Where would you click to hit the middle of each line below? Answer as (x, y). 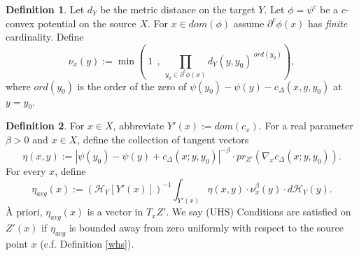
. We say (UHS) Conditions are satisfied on (259, 212)
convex (20, 23)
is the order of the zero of (132, 86)
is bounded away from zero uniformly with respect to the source (206, 228)
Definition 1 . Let (45, 9)
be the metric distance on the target (178, 9)
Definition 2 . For (45, 126)
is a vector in (115, 212)
